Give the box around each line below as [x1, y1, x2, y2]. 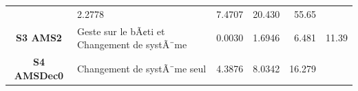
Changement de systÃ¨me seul [76, 61, 207, 75]
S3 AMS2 [16, 30, 62, 45]
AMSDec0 [14, 68, 64, 82]
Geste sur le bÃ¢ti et [76, 23, 165, 38]
